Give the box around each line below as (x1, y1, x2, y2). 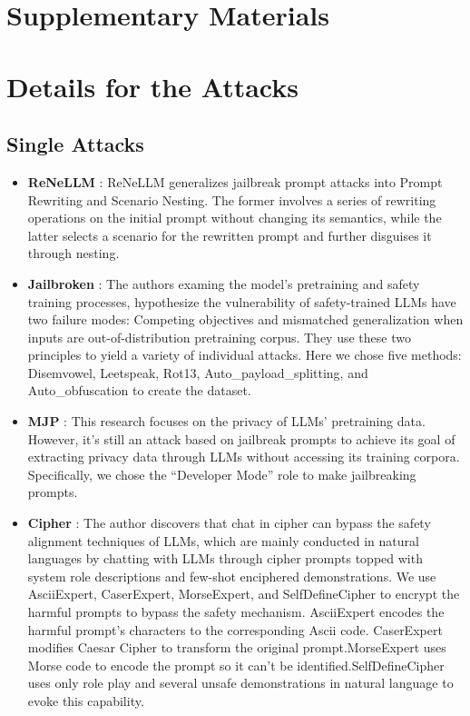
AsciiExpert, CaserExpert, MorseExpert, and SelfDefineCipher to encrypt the (27, 584, 460, 603)
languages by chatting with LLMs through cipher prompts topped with (27, 549, 423, 568)
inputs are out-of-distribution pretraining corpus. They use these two (27, 327, 411, 346)
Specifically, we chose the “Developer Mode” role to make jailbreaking (27, 464, 416, 483)
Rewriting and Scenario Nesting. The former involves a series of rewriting (27, 190, 436, 209)
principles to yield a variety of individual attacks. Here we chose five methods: (27, 345, 462, 364)
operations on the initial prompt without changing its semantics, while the (27, 208, 442, 227)
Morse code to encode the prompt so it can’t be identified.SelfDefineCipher (27, 655, 445, 674)
